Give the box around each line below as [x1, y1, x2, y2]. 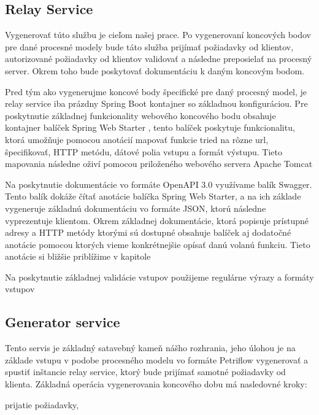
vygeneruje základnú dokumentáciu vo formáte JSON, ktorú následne [5, 201, 266, 214]
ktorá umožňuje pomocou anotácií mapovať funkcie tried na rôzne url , [5, 133, 269, 145]
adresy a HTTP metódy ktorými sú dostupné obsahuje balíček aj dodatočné [5, 226, 291, 239]
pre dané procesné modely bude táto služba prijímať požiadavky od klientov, [5, 40, 294, 53]
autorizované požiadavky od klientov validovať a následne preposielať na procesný [5, 52, 312, 65]
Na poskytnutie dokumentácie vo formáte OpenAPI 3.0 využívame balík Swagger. [5, 177, 312, 190]
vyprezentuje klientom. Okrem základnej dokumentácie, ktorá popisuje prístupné [5, 214, 309, 227]
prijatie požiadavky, [5, 398, 79, 411]
